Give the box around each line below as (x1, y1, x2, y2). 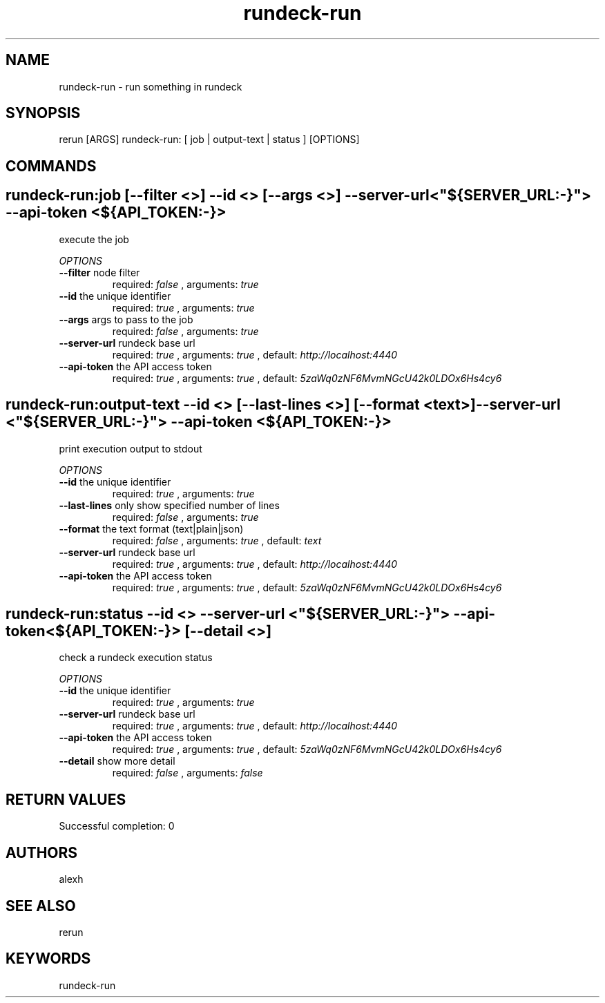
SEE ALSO (6, 897, 76, 915)
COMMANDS (6, 157, 97, 175)
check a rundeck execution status (59, 651, 213, 664)
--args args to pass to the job (59, 313, 193, 325)
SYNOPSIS (6, 104, 81, 122)
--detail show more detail (59, 755, 175, 767)
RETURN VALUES (6, 790, 126, 808)
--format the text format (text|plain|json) (59, 522, 244, 535)
